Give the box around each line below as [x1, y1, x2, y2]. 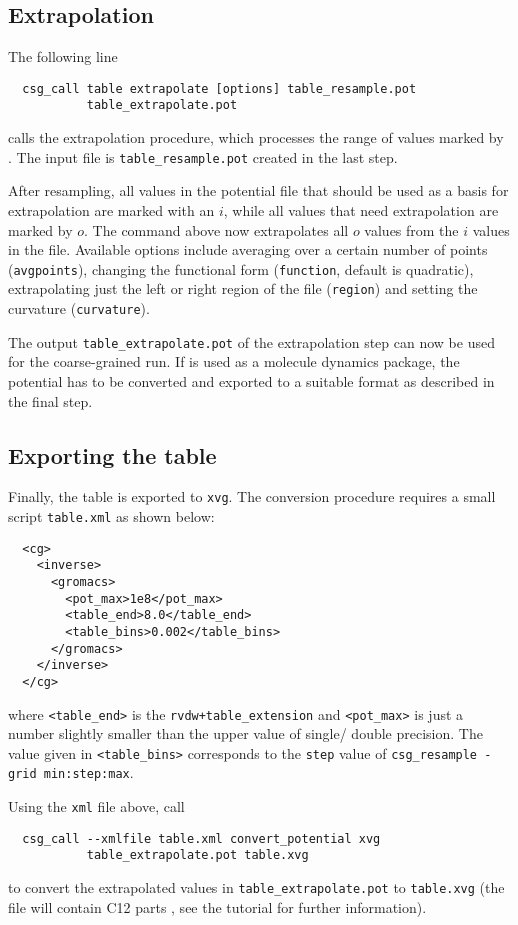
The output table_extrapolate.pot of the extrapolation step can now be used [8, 331, 495, 352]
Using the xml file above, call [8, 796, 185, 817]
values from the [364, 219, 459, 240]
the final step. [8, 390, 93, 411]
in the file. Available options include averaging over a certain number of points [8, 239, 488, 260]
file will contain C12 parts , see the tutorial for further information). [8, 896, 427, 917]
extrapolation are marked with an [8, 199, 215, 220]
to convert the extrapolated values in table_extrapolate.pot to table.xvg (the [8, 877, 505, 898]
